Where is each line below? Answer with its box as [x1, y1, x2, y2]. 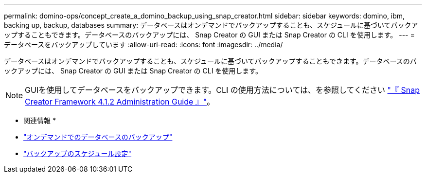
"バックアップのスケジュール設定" [23, 149, 132, 158]
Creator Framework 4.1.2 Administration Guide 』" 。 [25, 97, 215, 106]
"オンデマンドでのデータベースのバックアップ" [23, 133, 173, 141]
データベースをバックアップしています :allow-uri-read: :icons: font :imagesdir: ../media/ [4, 40, 283, 49]
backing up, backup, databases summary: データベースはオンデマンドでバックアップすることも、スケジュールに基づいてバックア [4, 21, 418, 29]
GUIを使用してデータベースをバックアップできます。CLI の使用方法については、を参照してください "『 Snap [25, 85, 420, 95]
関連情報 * [23, 116, 56, 124]
